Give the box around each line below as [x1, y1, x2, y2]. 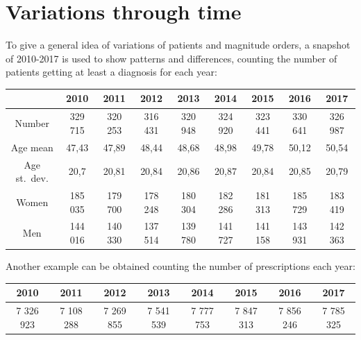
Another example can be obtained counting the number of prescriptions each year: [6, 259, 355, 273]
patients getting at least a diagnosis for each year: [6, 65, 217, 79]
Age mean [10, 139, 53, 154]
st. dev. [15, 171, 49, 185]
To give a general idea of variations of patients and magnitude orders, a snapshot [6, 37, 351, 52]
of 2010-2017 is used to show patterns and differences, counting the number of [6, 51, 337, 65]
